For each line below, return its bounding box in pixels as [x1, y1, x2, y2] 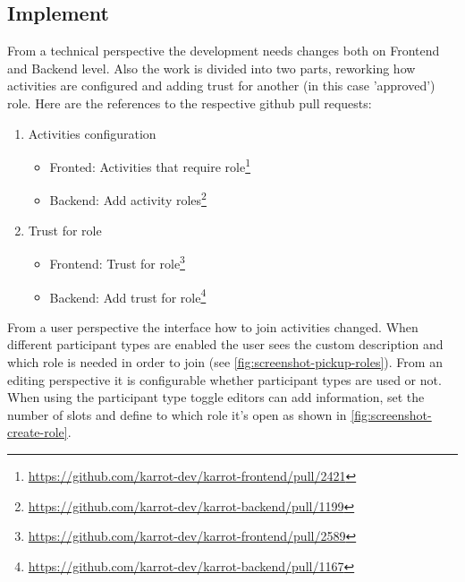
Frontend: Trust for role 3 [49, 252, 185, 272]
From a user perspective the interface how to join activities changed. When [7, 317, 418, 336]
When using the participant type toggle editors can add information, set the [7, 388, 425, 407]
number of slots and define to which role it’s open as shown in [7, 405, 347, 424]
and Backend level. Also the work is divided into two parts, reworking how [7, 58, 416, 77]
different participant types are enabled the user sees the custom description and [7, 335, 444, 354]
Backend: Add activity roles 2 [49, 188, 207, 210]
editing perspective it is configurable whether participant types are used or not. [7, 370, 442, 389]
